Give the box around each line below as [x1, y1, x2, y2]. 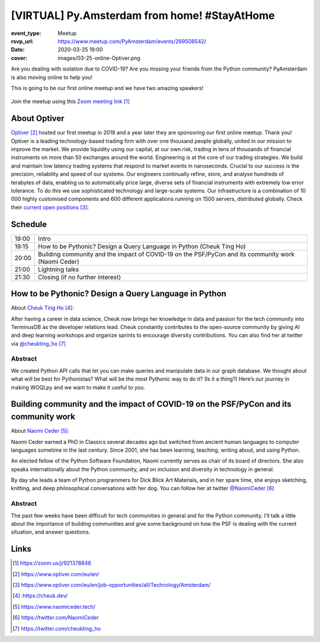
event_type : [11, 30, 41, 37]
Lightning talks [37, 265, 79, 273]
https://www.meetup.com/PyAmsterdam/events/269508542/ [57, 37, 207, 44]
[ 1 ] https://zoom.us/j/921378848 [12, 560, 91, 567]
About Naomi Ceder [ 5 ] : [11, 427, 69, 435]
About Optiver [11, 113, 65, 124]
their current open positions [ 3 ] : [11, 203, 89, 210]
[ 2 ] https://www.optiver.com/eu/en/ [12, 570, 100, 577]
